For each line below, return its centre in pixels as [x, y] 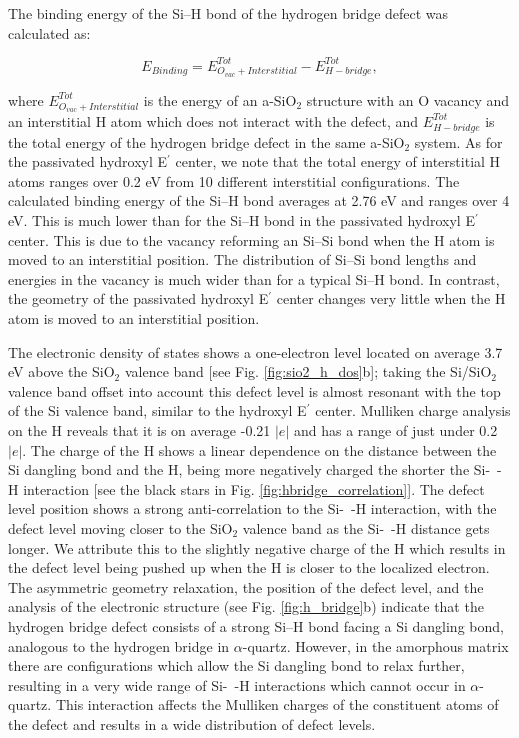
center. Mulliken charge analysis [413, 410]
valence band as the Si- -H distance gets [366, 527]
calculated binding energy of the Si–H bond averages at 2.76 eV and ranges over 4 [259, 200]
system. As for [458, 141]
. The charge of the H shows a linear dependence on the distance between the [259, 449]
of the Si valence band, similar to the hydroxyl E [157, 410]
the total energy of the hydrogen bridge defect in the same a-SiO [206, 141]
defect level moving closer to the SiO [120, 527]
